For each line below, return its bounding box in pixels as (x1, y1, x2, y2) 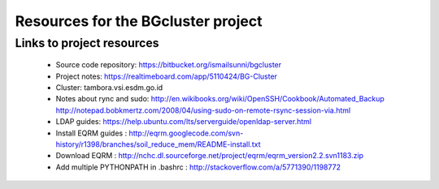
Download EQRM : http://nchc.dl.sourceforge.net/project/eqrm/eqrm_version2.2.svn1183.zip (55, 151, 364, 161)
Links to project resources (15, 36, 159, 50)
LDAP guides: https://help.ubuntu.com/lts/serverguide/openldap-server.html (55, 117, 312, 127)
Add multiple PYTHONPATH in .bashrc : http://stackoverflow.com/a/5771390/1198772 (55, 162, 341, 172)
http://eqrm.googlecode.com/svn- (128, 128, 244, 138)
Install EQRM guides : (55, 128, 128, 138)
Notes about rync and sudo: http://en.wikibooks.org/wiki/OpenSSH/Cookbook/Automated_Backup (55, 94, 385, 104)
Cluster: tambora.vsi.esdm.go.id (55, 82, 163, 92)
